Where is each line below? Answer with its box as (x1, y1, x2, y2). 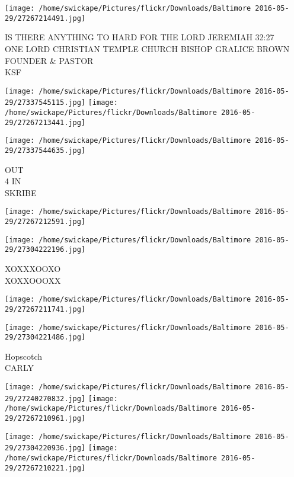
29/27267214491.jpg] (5, 14, 86, 23)
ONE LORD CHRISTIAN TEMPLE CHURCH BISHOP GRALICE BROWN (5, 42, 290, 55)
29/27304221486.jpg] (5, 333, 86, 342)
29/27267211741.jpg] (5, 305, 86, 313)
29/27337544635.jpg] (5, 146, 86, 155)
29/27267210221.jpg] (5, 463, 86, 472)
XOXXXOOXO (5, 262, 61, 275)
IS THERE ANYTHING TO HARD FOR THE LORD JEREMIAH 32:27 (5, 31, 274, 43)
